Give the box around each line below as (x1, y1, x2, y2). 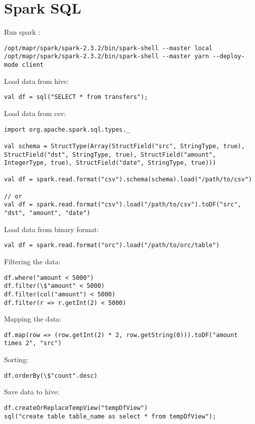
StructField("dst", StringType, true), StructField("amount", (4, 151, 216, 158)
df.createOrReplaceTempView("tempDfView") (4, 404, 148, 411)
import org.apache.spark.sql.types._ (4, 126, 130, 133)
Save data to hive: (4, 386, 60, 397)
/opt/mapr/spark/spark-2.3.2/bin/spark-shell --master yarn (4, 53, 209, 60)
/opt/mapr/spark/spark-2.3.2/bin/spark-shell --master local (4, 44, 213, 52)
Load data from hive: (4, 75, 69, 86)
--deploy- (212, 53, 245, 60)
